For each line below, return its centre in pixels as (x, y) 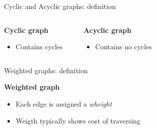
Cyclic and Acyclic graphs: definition (60, 6)
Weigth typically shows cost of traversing (78, 120)
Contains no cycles (123, 47)
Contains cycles (39, 47)
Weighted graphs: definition (46, 70)
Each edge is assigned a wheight (64, 103)
